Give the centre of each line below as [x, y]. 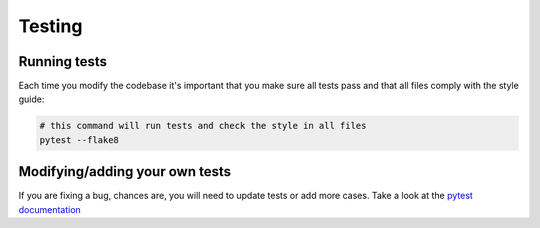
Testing [50, 26]
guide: [31, 99]
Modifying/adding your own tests [125, 171]
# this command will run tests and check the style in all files [203, 126]
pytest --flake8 [79, 139]
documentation [50, 209]
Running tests [63, 61]
